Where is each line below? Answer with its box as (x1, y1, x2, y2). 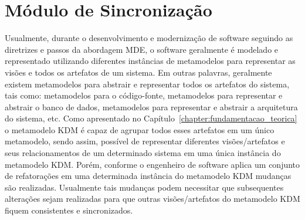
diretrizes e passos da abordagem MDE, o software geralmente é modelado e (5, 43, 279, 55)
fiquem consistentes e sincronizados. (5, 204, 133, 216)
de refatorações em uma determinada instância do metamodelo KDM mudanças (5, 170, 292, 182)
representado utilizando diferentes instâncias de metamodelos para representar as (5, 55, 296, 67)
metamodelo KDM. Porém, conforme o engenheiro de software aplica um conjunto (5, 158, 300, 170)
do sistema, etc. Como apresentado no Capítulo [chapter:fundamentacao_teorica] (5, 112, 297, 124)
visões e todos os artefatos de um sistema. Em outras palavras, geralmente (5, 66, 272, 78)
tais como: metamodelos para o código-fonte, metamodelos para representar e (5, 89, 283, 101)
